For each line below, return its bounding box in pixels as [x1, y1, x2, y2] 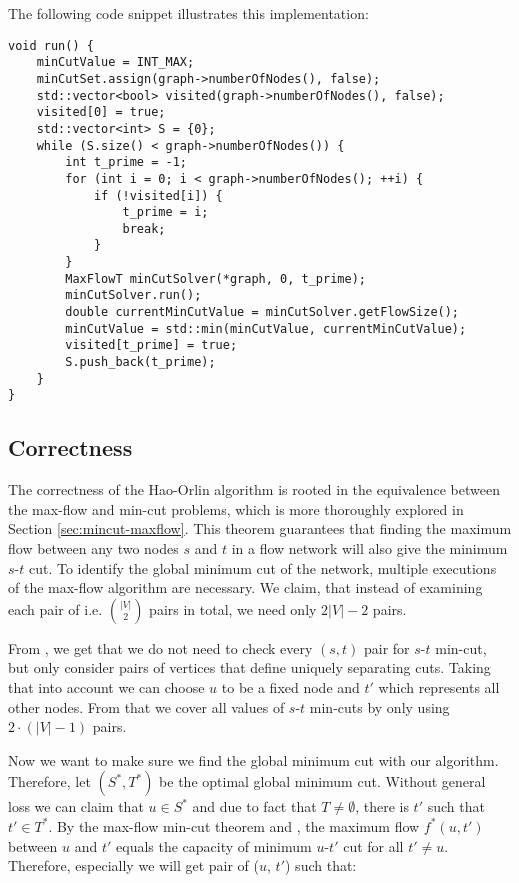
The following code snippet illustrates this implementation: [8, 3, 369, 23]
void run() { [8, 38, 94, 53]
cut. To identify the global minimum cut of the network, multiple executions [28, 557, 497, 578]
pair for [363, 637, 410, 658]
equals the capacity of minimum [116, 835, 312, 856]
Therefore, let [8, 771, 91, 792]
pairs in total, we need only [149, 598, 317, 619]
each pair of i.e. [8, 598, 103, 619]
